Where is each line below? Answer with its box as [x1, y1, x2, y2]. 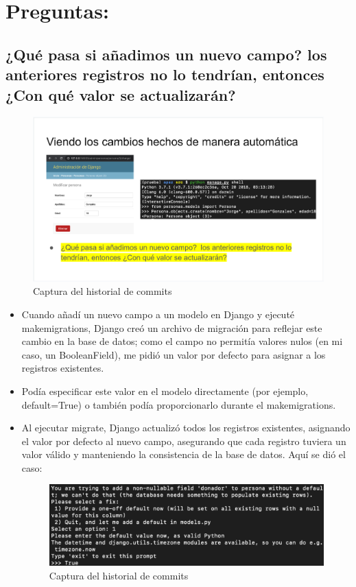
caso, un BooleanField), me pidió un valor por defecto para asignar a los [21, 347, 326, 361]
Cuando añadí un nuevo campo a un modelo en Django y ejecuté [21, 307, 295, 321]
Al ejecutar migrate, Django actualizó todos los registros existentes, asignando [21, 420, 351, 435]
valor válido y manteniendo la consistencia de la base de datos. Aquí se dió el [21, 447, 346, 462]
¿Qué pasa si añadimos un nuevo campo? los [5, 43, 327, 64]
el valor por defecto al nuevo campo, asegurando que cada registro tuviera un [21, 433, 346, 448]
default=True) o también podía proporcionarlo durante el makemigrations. [21, 397, 336, 411]
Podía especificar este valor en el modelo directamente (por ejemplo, [21, 383, 309, 398]
